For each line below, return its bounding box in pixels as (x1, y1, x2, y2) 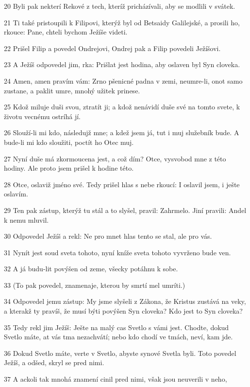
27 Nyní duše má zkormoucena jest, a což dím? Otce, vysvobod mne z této (4, 153, 226, 163)
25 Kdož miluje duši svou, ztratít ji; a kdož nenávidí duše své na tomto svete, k (4, 102, 240, 112)
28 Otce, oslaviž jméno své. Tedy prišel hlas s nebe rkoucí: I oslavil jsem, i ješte (4, 179, 240, 189)
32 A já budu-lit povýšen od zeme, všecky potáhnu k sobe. (4, 264, 178, 274)
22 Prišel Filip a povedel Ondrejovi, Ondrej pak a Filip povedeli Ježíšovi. (4, 43, 221, 53)
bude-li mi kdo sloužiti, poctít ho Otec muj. (4, 137, 134, 147)
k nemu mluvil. (4, 214, 49, 225)
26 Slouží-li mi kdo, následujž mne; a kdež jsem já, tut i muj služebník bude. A (4, 127, 239, 138)
